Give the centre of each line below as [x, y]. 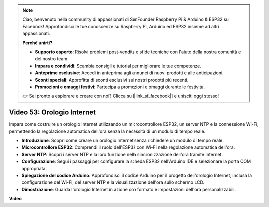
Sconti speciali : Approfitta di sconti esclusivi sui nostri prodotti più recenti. [112, 80]
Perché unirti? [38, 43]
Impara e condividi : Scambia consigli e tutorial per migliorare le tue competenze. [118, 66]
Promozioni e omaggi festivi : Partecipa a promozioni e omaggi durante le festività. [120, 87]
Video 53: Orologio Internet [52, 113]
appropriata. [34, 168]
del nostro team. [52, 59]
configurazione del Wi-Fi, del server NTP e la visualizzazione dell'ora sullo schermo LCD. [113, 182]
